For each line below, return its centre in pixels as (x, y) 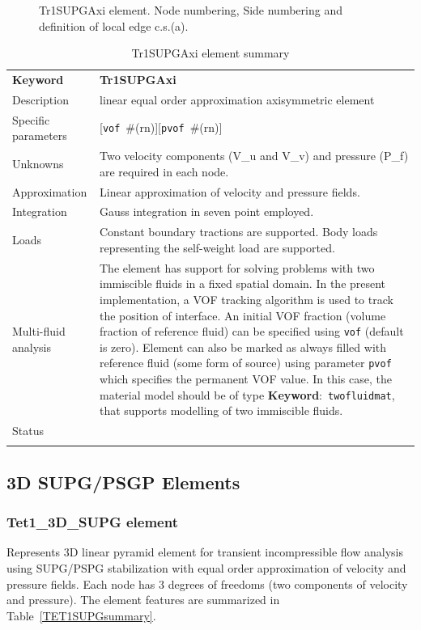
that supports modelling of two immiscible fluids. (221, 410)
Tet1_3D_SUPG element (92, 522)
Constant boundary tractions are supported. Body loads (238, 232)
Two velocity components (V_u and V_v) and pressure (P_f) (254, 156)
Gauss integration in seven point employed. (206, 211)
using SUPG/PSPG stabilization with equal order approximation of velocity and (206, 568)
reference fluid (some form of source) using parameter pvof (245, 363)
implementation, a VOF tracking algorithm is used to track (246, 299)
